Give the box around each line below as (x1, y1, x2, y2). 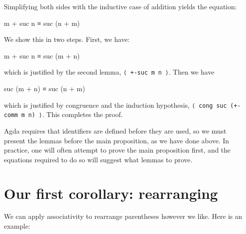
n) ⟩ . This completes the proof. (28, 109, 123, 119)
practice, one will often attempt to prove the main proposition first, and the (4, 145, 231, 155)
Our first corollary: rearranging (4, 183, 218, 203)
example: (4, 221, 31, 231)
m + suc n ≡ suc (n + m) (4, 18, 80, 28)
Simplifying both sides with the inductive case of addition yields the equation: (4, 1, 237, 11)
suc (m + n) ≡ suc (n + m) (4, 83, 85, 94)
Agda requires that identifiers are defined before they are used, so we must (4, 125, 227, 136)
